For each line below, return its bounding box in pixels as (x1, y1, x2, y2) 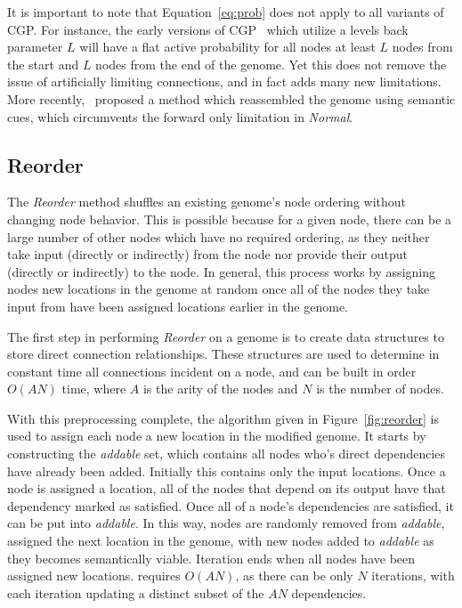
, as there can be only (235, 566, 353, 585)
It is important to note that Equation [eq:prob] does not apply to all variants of (7, 3, 444, 20)
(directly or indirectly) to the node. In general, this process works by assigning (7, 262, 435, 280)
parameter (7, 37, 63, 56)
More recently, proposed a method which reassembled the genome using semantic (7, 89, 456, 108)
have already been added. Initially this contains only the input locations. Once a (7, 461, 446, 480)
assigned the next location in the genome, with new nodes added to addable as (7, 531, 434, 550)
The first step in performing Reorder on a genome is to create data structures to (7, 327, 444, 345)
